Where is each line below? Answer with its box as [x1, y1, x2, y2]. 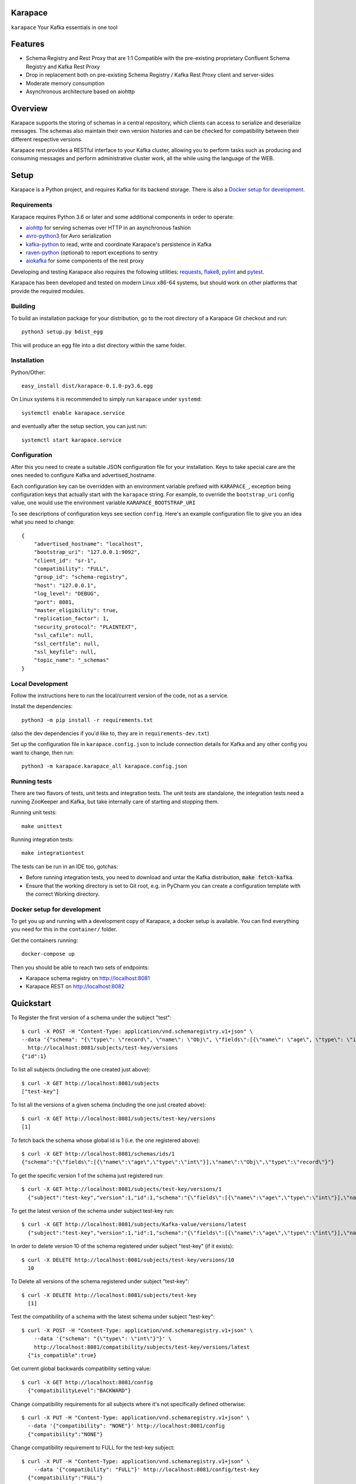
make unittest [21, 823, 62, 829]
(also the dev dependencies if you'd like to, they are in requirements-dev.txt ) [11, 730, 210, 737]
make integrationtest [21, 849, 84, 857]
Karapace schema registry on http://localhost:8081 [26, 975, 150, 982]
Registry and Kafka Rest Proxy [26, 63, 100, 70]
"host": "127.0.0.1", [33, 582, 97, 589]
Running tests [11, 778, 52, 786]
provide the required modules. [11, 287, 85, 294]
